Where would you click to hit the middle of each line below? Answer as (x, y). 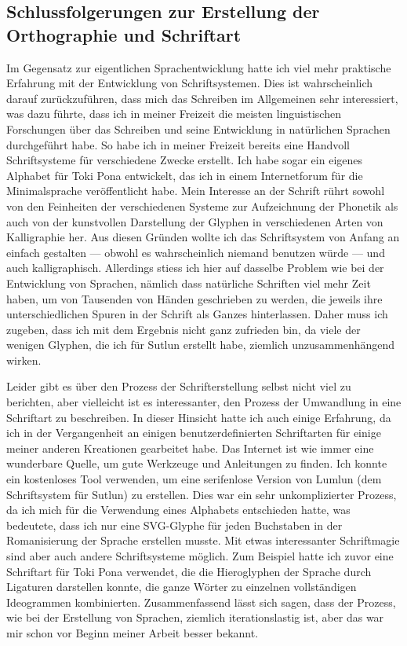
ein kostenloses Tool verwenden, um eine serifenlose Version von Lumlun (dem (194, 479)
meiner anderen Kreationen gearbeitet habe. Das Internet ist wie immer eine (190, 448)
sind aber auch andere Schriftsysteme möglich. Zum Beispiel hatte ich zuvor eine (200, 556)
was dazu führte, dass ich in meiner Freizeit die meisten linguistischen (174, 114)
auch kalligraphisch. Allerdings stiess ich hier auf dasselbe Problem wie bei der (195, 268)
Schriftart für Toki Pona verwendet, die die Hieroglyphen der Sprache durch (189, 571)
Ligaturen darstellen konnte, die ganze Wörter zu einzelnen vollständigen (182, 587)
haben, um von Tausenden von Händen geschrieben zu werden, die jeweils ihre (194, 298)
